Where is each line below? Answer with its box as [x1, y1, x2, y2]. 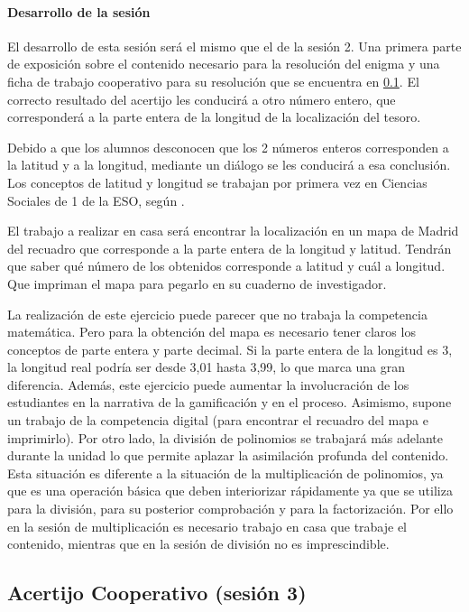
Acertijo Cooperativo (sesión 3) [7, 579, 307, 607]
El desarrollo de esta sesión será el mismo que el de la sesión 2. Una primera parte [7, 36, 462, 55]
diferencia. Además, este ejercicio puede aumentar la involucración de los [7, 375, 409, 394]
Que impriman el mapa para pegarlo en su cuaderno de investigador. [7, 274, 387, 292]
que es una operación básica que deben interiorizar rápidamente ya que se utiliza [7, 481, 453, 500]
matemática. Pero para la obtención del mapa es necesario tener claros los [7, 322, 416, 341]
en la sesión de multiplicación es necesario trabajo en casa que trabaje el [7, 516, 408, 535]
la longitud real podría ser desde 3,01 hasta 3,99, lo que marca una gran [7, 357, 406, 376]
